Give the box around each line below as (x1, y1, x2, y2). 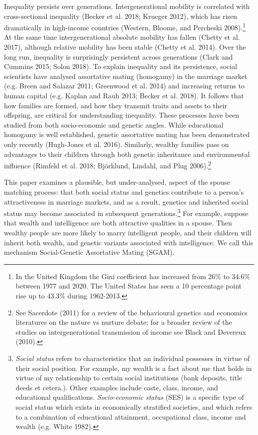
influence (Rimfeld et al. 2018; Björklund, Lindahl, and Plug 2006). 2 (4, 159, 211, 170)
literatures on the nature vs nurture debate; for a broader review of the (15, 317, 232, 327)
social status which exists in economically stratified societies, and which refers (15, 401, 253, 412)
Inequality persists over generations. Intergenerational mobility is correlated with (4, 1, 250, 11)
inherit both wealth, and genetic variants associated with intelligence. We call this (4, 237, 254, 247)
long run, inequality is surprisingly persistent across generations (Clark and (4, 51, 233, 62)
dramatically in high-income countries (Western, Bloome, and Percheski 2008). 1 (4, 21, 246, 32)
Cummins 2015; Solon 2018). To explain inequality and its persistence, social (4, 61, 237, 72)
